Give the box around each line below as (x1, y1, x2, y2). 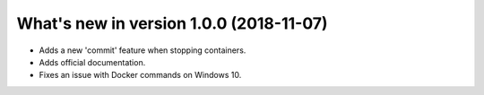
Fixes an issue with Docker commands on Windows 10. (39, 70, 242, 81)
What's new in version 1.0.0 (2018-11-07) (16, 13, 328, 33)
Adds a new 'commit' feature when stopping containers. (39, 45, 246, 56)
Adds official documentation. (39, 56, 146, 67)
